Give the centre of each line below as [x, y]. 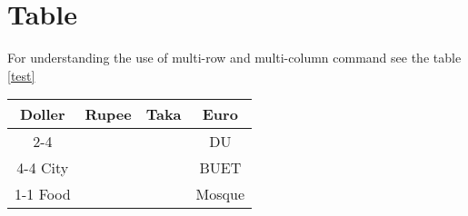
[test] [21, 75]
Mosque [220, 194]
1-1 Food [43, 194]
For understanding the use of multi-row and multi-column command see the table [234, 58]
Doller [43, 114]
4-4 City [43, 168]
